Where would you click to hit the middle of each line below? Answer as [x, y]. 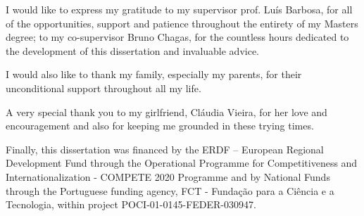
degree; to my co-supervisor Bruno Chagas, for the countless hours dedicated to [177, 37]
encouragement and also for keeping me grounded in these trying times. [160, 126]
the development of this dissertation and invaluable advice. [133, 50]
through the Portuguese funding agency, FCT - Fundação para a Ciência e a [170, 190]
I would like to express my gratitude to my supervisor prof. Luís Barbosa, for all [179, 9]
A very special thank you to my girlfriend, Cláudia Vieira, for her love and [167, 112]
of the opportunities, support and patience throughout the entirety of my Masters [182, 23]
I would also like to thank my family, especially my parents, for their [154, 74]
